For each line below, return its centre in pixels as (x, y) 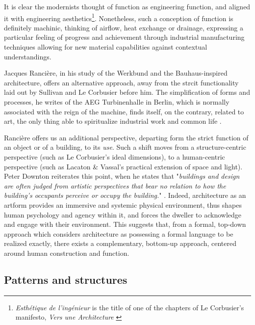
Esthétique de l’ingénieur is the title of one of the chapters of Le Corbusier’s (130, 307)
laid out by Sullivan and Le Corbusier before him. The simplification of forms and (127, 92)
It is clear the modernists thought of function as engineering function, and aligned (127, 6)
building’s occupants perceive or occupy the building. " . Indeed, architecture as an (125, 195)
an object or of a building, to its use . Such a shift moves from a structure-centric (125, 147)
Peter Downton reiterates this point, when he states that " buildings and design (122, 176)
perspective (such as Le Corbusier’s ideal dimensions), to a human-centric (115, 156)
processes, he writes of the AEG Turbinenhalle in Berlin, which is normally (117, 102)
